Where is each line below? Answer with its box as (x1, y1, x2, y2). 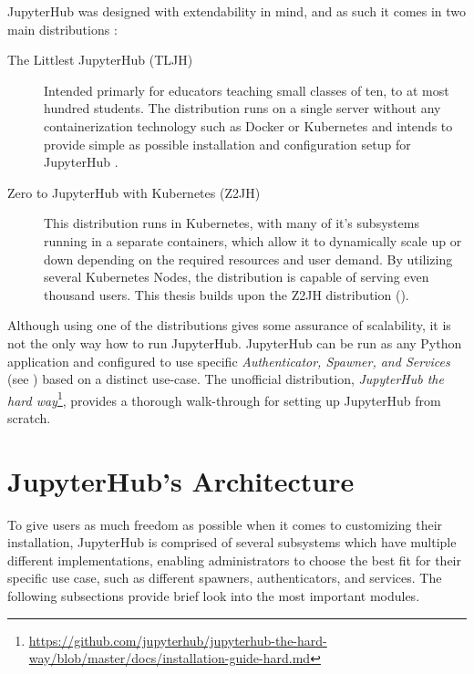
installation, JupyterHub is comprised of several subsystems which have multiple (7, 533, 457, 552)
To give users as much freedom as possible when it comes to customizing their (7, 514, 443, 534)
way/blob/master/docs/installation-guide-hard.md (28, 648, 311, 668)
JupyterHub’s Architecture (7, 461, 355, 499)
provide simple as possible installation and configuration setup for (44, 134, 411, 153)
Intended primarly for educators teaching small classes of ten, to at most (44, 80, 449, 99)
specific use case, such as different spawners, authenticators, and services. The (7, 568, 442, 587)
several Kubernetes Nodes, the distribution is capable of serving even (44, 267, 429, 286)
